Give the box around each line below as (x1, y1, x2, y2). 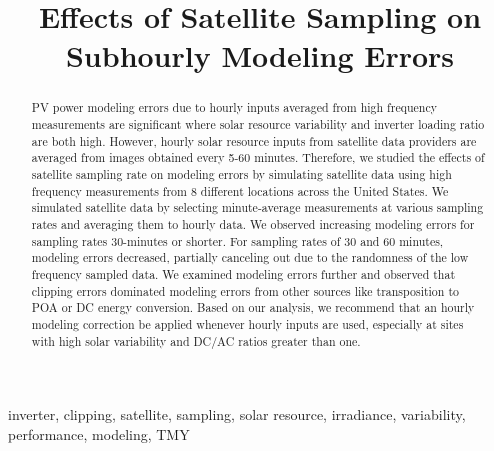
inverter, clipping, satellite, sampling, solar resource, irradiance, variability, (8, 404, 466, 425)
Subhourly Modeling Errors (65, 35, 455, 76)
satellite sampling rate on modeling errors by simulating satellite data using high (31, 165, 452, 182)
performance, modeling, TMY (8, 423, 190, 444)
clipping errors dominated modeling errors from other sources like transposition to (31, 282, 459, 299)
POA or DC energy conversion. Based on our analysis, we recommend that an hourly (31, 299, 475, 316)
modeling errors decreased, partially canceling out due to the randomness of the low (31, 249, 469, 266)
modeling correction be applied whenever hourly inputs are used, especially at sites (31, 315, 464, 332)
